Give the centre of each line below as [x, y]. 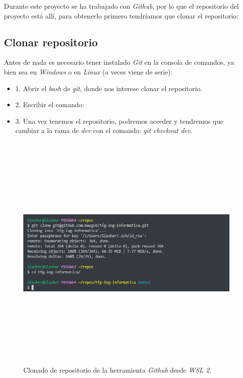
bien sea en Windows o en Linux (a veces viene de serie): [88, 71]
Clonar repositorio [51, 42]
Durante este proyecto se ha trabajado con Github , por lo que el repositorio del [121, 6]
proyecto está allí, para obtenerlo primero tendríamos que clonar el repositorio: [121, 15]
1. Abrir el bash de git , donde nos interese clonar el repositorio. [109, 88]
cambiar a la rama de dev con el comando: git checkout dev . [104, 130]
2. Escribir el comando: [50, 104]
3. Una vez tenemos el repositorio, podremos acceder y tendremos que [119, 121]
